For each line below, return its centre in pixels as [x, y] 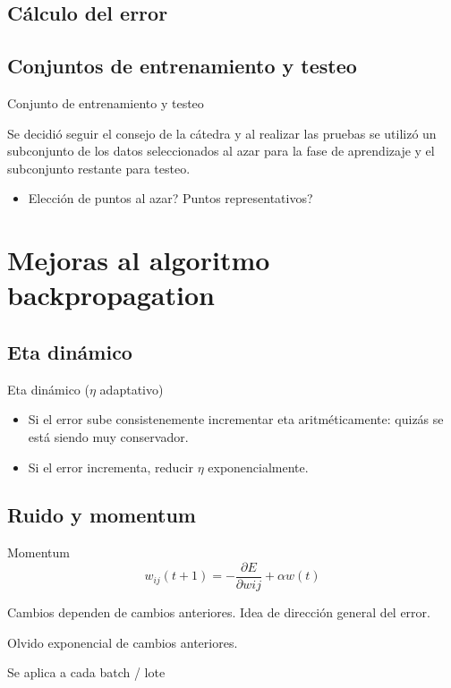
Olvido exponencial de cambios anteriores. [123, 642]
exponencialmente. [258, 467]
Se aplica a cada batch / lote [86, 672]
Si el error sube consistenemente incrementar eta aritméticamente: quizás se [236, 419]
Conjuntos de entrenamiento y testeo [182, 66]
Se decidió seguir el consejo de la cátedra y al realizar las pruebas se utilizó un [222, 133]
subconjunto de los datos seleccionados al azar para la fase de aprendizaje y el [221, 151]
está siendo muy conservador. [108, 436]
